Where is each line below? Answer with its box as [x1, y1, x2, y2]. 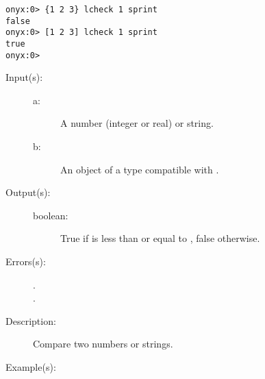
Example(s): [5, 360, 56, 374]
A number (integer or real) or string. [60, 116, 214, 130]
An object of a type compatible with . [60, 162, 219, 176]
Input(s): [5, 70, 43, 84]
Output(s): [5, 185, 51, 199]
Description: [5, 313, 56, 328]
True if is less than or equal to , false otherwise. [60, 231, 260, 245]
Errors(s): [5, 254, 46, 269]
